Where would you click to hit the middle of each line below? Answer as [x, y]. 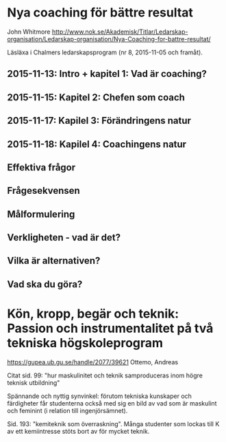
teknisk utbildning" [34, 382]
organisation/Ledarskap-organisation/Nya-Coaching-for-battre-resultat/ [109, 38]
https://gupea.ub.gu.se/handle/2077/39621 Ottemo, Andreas [93, 362]
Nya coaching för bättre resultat [100, 13]
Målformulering [41, 214]
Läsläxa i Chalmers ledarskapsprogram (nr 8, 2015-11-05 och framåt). [105, 52]
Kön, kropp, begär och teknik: [93, 314]
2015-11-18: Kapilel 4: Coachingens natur [97, 144]
